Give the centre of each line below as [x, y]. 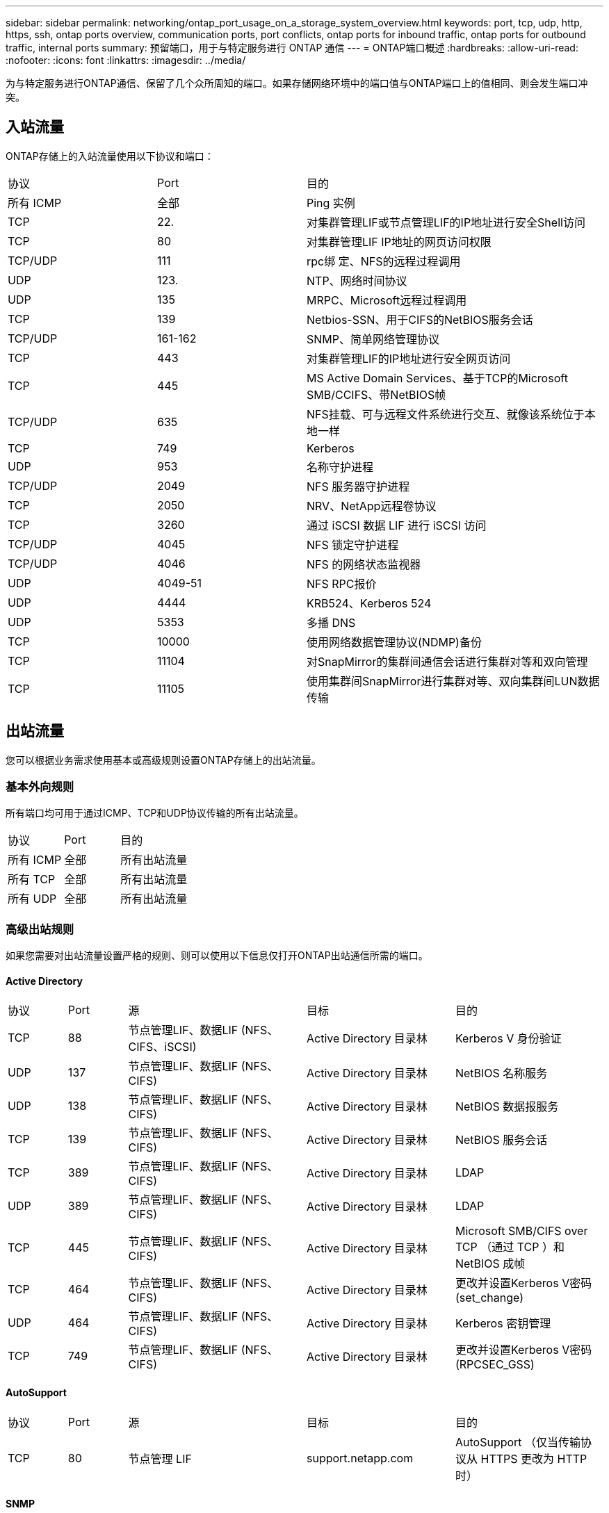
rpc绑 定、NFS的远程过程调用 [384, 261]
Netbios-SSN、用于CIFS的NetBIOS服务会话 [420, 319]
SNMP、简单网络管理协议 [373, 339]
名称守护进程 [340, 467]
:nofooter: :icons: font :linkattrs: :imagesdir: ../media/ [126, 60]
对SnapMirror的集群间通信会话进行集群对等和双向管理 [447, 661]
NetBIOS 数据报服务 [507, 1107]
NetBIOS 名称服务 [501, 1073]
